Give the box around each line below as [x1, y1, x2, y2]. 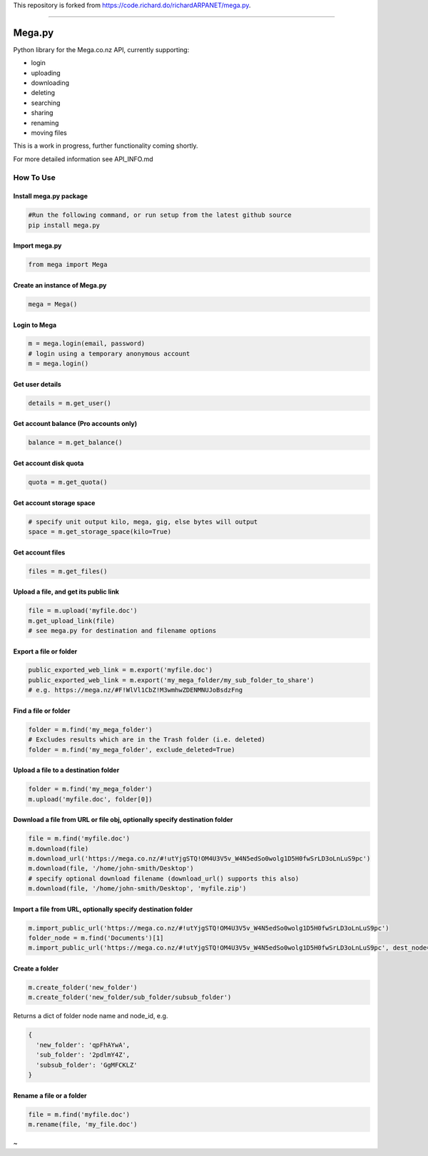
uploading [31, 69, 61, 77]
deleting [31, 88, 56, 97]
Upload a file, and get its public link [13, 587, 119, 596]
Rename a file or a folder [13, 1091, 87, 1100]
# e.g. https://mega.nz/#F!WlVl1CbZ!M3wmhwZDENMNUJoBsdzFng [28, 686, 243, 694]
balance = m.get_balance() [28, 439, 123, 447]
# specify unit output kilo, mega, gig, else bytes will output [28, 517, 258, 526]
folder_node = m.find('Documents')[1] [28, 934, 164, 942]
